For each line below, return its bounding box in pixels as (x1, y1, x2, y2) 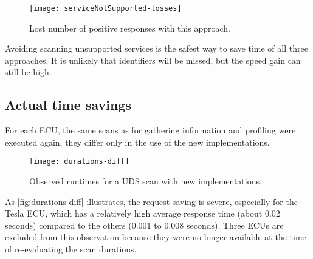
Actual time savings (5, 95, 131, 114)
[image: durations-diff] (29, 157, 129, 166)
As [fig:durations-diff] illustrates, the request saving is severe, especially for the (5, 195, 298, 207)
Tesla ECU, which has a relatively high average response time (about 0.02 (5, 207, 280, 220)
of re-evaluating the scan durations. (5, 243, 137, 255)
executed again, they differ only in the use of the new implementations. (5, 135, 270, 148)
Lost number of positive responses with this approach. (29, 21, 230, 34)
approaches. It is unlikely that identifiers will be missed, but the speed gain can (5, 53, 301, 66)
